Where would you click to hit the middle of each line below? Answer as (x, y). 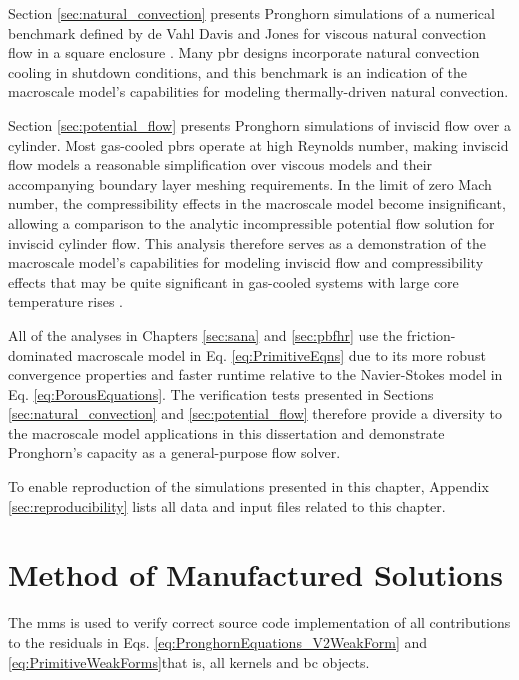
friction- (431, 334)
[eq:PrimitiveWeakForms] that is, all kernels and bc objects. (189, 661)
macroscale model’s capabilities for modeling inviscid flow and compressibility (246, 262)
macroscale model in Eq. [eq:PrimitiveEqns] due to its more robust (281, 354)
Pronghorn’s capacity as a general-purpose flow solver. (174, 452)
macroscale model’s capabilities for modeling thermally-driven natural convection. (258, 91)
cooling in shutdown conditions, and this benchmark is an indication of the (237, 71)
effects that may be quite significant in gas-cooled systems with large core (233, 281)
